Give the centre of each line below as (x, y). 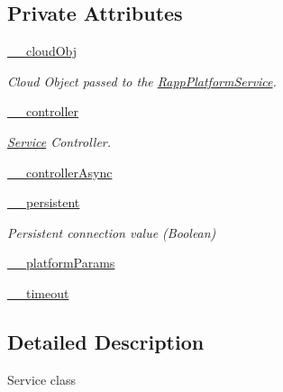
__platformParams (61, 263)
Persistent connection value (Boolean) (112, 232)
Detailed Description (106, 341)
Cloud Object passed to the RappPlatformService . (142, 81)
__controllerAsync (60, 172)
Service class (42, 379)
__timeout (38, 292)
